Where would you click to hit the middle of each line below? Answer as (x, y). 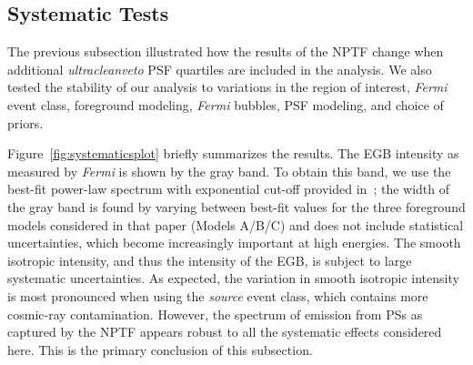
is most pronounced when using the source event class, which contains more (218, 295)
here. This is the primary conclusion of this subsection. (160, 349)
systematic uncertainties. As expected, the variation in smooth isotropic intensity (233, 278)
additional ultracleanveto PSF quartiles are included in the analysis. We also (220, 69)
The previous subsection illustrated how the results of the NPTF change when (226, 51)
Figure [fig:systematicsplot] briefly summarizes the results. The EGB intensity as (233, 153)
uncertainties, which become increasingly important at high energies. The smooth (234, 243)
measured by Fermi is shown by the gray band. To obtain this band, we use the (229, 171)
